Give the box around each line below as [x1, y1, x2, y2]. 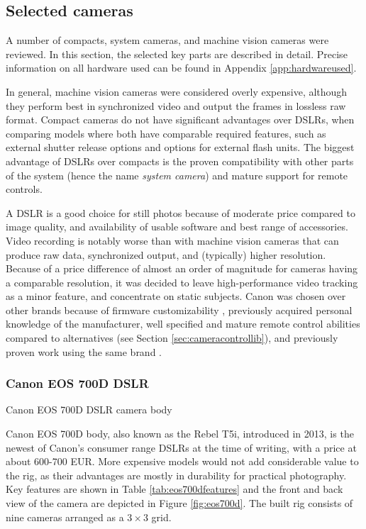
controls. [6, 182, 43, 196]
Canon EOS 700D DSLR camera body [6, 402, 172, 417]
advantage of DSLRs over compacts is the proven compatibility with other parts [6, 153, 354, 168]
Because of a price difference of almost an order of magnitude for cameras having [6, 261, 358, 276]
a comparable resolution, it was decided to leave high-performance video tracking [6, 274, 358, 289]
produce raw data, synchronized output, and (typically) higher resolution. [6, 247, 326, 262]
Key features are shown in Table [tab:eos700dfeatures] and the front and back [6, 481, 343, 496]
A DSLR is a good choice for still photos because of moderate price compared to [6, 205, 355, 220]
